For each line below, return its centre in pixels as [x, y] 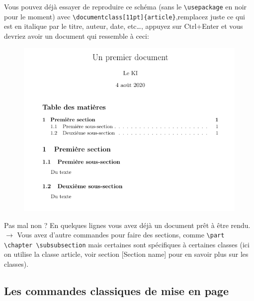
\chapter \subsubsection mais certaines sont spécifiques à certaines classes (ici [127, 244]
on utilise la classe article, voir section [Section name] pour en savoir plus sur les [126, 254]
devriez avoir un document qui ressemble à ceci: [77, 36]
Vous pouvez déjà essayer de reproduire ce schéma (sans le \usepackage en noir [126, 6]
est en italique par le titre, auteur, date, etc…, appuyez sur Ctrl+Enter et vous [124, 26]
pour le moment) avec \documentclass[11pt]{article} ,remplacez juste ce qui [125, 16]
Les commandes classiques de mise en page [117, 291]
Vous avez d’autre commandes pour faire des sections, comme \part [121, 235]
